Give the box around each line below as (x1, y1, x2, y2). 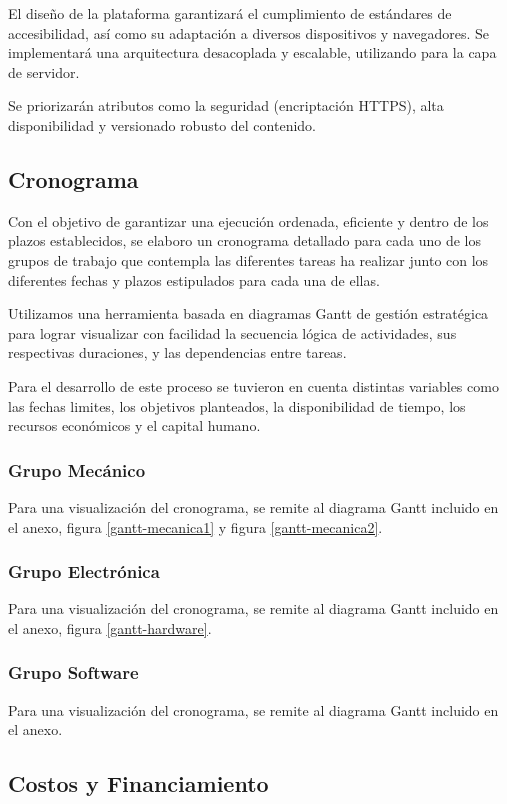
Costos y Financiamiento (8, 768, 269, 799)
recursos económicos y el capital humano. (8, 415, 261, 436)
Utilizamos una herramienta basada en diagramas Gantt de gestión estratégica (8, 303, 489, 324)
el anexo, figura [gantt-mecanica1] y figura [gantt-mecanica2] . (8, 516, 383, 537)
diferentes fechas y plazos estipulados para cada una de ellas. (8, 269, 380, 290)
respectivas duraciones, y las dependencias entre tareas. (8, 342, 347, 363)
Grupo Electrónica (8, 559, 160, 584)
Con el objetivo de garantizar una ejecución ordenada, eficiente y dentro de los (8, 210, 489, 231)
